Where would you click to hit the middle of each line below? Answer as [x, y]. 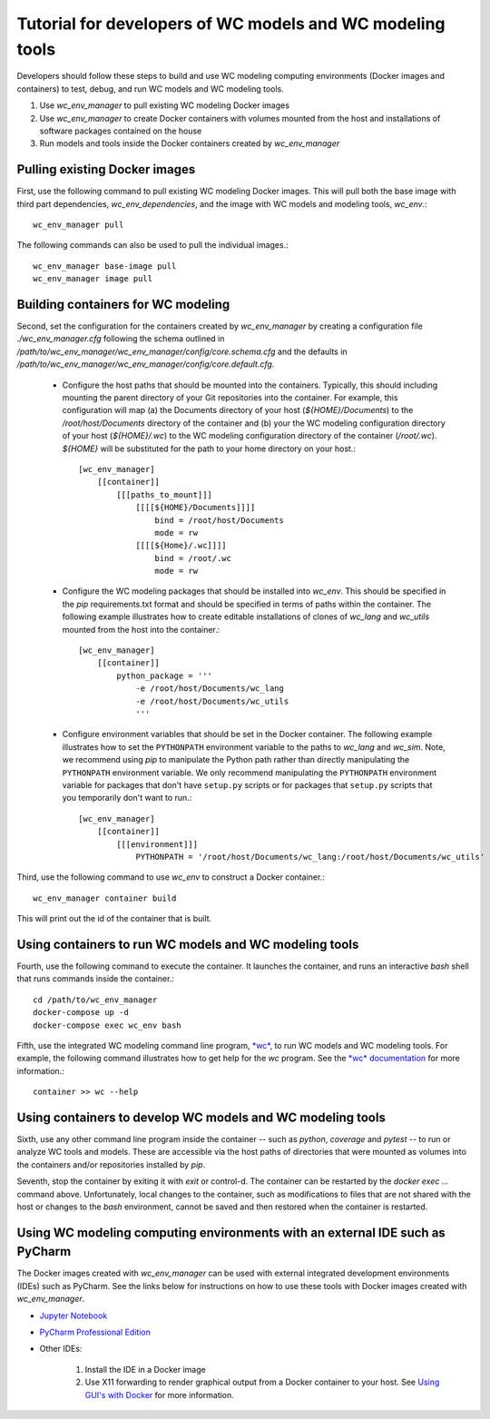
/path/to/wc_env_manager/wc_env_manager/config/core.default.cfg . [146, 364]
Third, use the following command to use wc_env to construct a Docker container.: [171, 877]
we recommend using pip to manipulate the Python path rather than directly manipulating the [236, 760]
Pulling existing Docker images [106, 169]
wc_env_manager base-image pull [105, 266]
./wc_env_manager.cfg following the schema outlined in [121, 339]
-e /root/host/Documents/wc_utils [212, 701]
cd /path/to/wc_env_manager [95, 1000]
